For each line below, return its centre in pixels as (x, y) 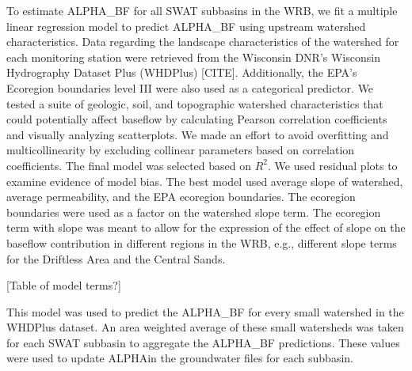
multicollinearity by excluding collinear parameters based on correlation (181, 150)
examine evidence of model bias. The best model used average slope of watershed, (205, 181)
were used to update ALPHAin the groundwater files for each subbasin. (180, 358)
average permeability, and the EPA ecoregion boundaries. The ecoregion (181, 197)
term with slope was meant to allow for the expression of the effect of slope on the (206, 227)
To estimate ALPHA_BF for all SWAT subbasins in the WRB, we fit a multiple (202, 10)
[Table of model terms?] (64, 285)
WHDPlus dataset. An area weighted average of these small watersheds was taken (205, 327)
